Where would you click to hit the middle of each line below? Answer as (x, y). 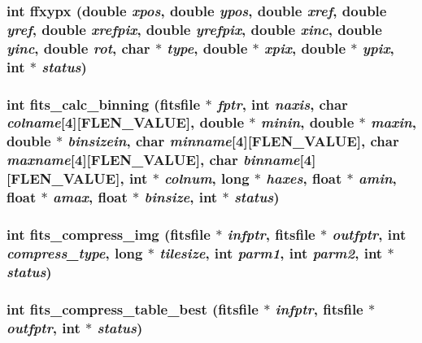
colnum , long (207, 178)
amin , (378, 178)
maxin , (393, 122)
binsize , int (181, 197)
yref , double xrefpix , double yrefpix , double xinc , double (194, 29)
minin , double (307, 122)
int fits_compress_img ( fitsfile (109, 234)
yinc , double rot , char (78, 48)
